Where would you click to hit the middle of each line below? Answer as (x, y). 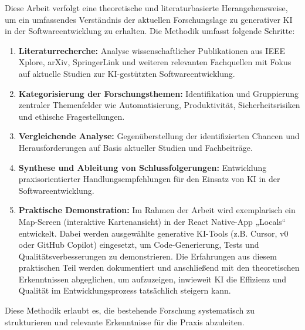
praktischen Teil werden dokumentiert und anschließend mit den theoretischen (159, 267)
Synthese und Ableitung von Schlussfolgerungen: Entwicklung (143, 167)
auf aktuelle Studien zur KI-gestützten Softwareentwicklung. (127, 73)
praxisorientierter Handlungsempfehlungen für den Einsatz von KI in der (149, 179)
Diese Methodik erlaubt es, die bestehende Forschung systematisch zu (130, 310)
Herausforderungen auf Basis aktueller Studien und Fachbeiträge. (135, 147)
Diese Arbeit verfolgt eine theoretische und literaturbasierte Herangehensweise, (146, 8)
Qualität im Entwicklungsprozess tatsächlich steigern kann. (125, 290)
